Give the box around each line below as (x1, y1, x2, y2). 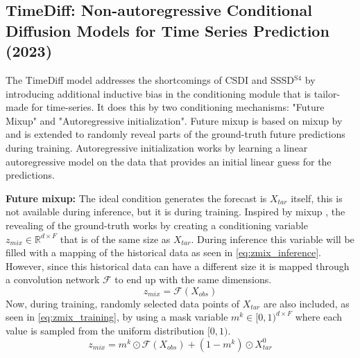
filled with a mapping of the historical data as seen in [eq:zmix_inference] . (6, 245, 321, 260)
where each (295, 310, 343, 324)
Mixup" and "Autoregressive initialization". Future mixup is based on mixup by (6, 113, 343, 127)
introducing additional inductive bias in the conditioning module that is (6, 86, 311, 100)
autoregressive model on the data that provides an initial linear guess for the (6, 154, 332, 168)
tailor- (314, 86, 341, 100)
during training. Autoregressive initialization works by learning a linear (6, 140, 308, 154)
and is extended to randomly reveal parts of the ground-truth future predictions (6, 127, 345, 141)
